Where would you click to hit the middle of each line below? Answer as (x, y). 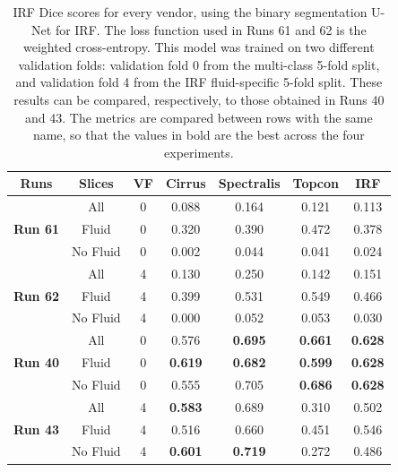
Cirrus (186, 183)
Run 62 (36, 295)
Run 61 (36, 229)
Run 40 (36, 362)
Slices (96, 183)
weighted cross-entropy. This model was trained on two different (199, 47)
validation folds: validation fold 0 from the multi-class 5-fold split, (199, 64)
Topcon (316, 183)
